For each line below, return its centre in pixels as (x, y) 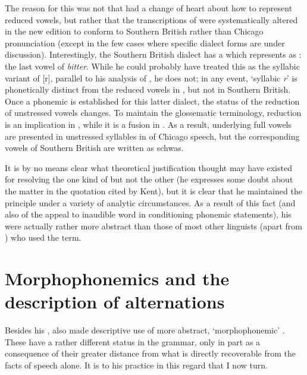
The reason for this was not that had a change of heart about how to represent (149, 8)
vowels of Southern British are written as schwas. (94, 148)
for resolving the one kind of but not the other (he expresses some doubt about (149, 179)
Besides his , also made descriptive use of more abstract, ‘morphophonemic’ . (145, 330)
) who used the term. (43, 237)
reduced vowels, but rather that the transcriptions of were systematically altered (151, 19)
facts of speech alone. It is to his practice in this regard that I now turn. (136, 365)
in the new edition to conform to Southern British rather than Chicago (134, 31)
